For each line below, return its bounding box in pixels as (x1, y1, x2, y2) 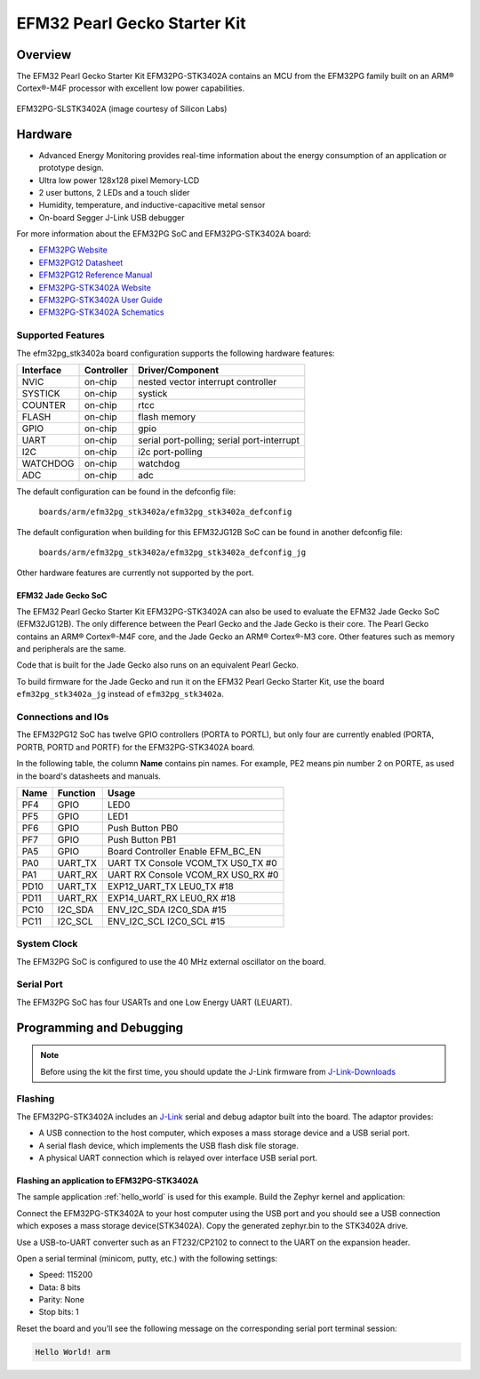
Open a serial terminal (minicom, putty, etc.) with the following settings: (16, 1253, 278, 1263)
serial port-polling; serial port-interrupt (138, 434, 300, 446)
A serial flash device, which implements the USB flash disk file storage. (38, 1140, 300, 1151)
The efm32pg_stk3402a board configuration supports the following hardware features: (16, 348, 335, 358)
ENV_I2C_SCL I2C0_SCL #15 (107, 915, 226, 927)
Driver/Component (138, 364, 220, 376)
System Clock (16, 938, 78, 950)
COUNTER (21, 398, 66, 411)
